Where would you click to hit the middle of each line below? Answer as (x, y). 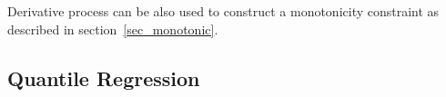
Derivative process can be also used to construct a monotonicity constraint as (223, 11)
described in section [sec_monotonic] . (113, 29)
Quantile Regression (104, 78)
